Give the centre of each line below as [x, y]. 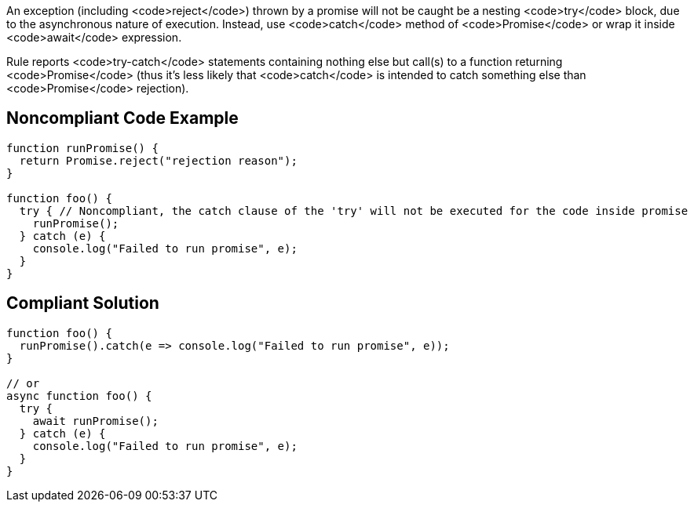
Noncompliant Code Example [122, 118]
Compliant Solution [83, 303]
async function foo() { [79, 396]
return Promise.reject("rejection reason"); [158, 160]
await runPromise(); [95, 421]
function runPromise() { [82, 148]
